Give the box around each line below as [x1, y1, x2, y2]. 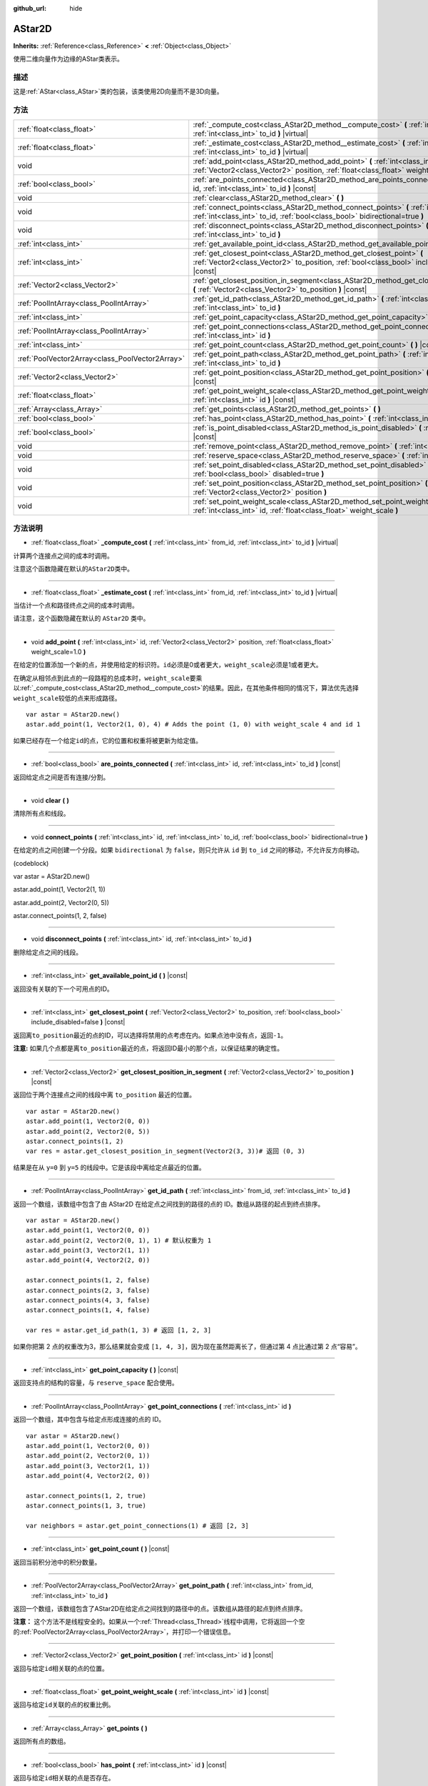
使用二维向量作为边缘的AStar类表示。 [13, 54, 124, 64]
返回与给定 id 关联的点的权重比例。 [13, 1700, 115, 1709]
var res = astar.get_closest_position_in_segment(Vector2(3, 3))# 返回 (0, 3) [26, 1147, 306, 1155]
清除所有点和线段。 [13, 809, 70, 818]
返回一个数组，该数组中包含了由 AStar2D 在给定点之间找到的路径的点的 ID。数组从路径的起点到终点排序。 [13, 1199, 325, 1208]
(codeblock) [13, 859, 49, 867]
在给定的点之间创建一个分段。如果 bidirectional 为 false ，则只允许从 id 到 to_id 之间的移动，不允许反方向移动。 [13, 846, 364, 854]
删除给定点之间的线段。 [13, 947, 82, 957]
